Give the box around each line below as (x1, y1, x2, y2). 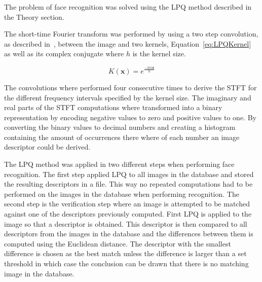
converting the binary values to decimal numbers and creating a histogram (4, 122, 236, 132)
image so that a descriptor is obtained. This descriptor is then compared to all (4, 218, 247, 229)
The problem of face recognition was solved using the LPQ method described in (4, 2, 252, 12)
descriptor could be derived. (4, 142, 91, 152)
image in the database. (4, 268, 74, 278)
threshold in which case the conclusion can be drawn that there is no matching (4, 258, 249, 268)
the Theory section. (4, 11, 64, 22)
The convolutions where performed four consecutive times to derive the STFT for (4, 82, 257, 92)
